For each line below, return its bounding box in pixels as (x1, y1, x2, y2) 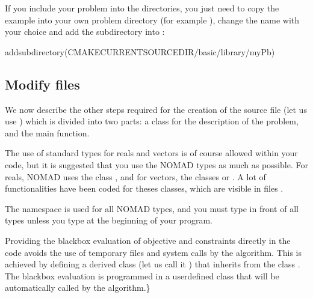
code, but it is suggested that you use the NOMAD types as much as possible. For (5, 158, 308, 171)
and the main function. (5, 126, 90, 139)
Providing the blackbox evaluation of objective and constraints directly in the (5, 234, 291, 246)
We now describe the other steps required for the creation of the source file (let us (5, 103, 307, 115)
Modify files (5, 74, 80, 93)
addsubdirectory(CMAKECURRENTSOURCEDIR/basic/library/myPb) (5, 45, 275, 58)
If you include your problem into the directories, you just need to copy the (5, 2, 279, 14)
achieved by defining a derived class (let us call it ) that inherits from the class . (5, 258, 300, 270)
